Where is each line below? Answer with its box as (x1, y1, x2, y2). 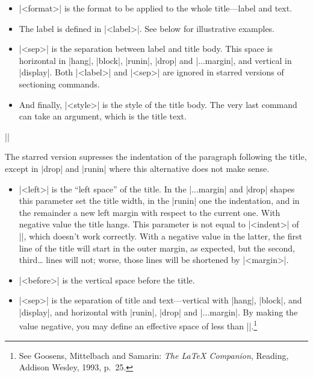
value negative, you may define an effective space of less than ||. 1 (19, 318, 258, 332)
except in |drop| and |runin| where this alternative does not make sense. (5, 162, 270, 174)
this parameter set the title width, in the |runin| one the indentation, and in (19, 194, 300, 207)
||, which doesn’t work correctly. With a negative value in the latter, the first (19, 229, 302, 242)
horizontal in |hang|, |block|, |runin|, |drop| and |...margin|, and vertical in (19, 54, 292, 66)
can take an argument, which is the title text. (19, 110, 187, 122)
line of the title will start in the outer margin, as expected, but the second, (19, 241, 295, 254)
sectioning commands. (19, 77, 100, 90)
